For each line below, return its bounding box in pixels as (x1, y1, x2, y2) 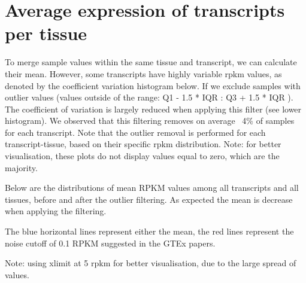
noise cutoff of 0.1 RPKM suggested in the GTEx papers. (5, 236, 216, 249)
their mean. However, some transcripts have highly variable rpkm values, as (5, 67, 282, 80)
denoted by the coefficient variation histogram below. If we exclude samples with (5, 79, 301, 92)
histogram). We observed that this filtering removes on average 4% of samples (5, 114, 295, 127)
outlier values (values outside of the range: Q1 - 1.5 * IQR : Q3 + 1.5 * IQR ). (5, 91, 293, 104)
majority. (5, 161, 38, 174)
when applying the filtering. (5, 205, 107, 217)
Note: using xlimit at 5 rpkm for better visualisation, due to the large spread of (5, 257, 296, 269)
